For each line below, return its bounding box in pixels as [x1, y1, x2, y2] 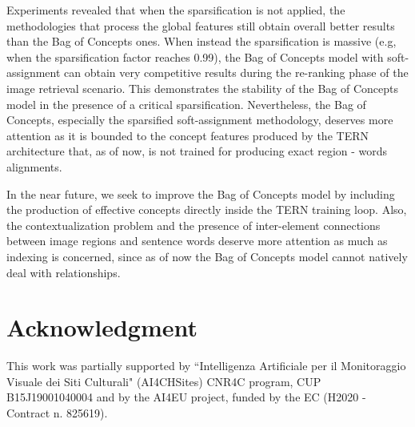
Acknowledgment [6, 311, 198, 344]
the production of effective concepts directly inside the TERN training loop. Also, [6, 201, 407, 218]
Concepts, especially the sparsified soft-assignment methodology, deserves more [6, 111, 393, 128]
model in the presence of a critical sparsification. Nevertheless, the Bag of [6, 95, 366, 112]
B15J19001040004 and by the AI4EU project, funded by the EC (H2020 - [6, 389, 366, 405]
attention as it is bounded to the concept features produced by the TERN [6, 127, 369, 143]
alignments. [6, 158, 62, 175]
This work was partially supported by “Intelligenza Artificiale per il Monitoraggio [6, 357, 406, 374]
